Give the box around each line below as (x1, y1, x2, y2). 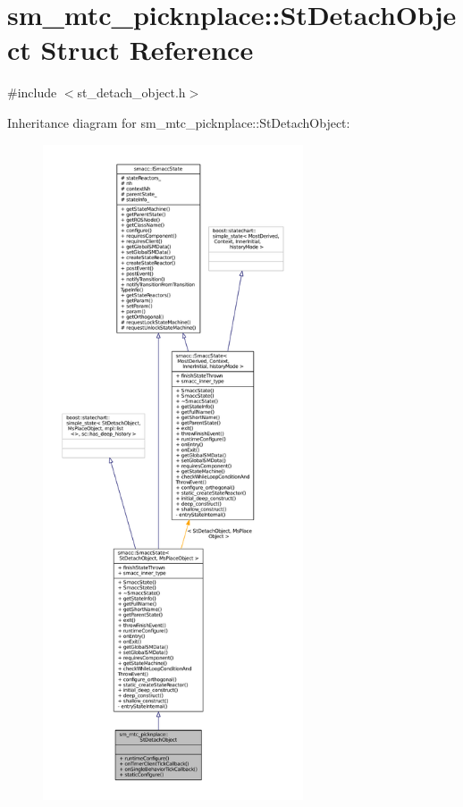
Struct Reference (40, 31, 254, 68)
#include (7, 83, 57, 102)
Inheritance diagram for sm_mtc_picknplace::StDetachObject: (7, 113, 350, 131)
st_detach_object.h (77, 83, 186, 102)
